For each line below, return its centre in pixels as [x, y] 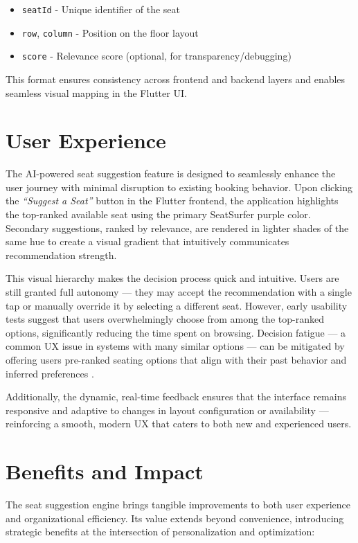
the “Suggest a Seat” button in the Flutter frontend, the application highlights [172, 201]
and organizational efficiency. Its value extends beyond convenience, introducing [175, 518]
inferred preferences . [50, 373]
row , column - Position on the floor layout [110, 32]
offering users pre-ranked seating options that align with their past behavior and [176, 359]
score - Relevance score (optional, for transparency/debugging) [156, 56]
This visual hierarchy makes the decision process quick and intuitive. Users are [172, 278]
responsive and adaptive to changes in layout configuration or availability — [167, 410]
